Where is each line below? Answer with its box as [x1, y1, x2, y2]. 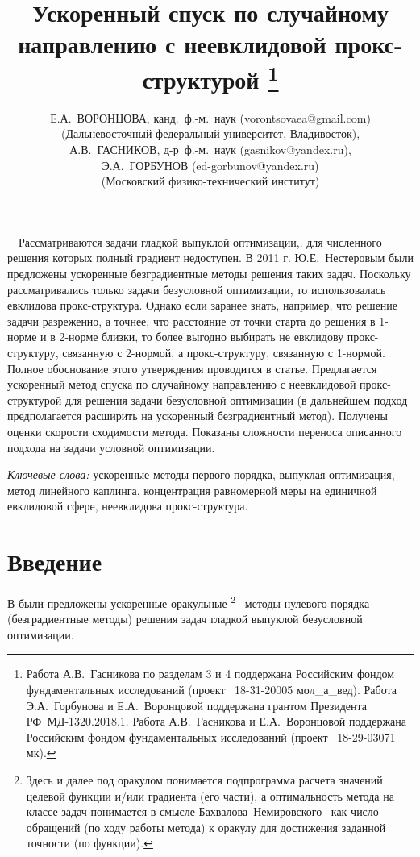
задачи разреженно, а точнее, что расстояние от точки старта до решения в [7, 312, 376, 329]
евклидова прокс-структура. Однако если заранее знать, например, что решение [7, 297, 398, 314]
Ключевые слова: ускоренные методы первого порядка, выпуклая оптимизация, [7, 466, 395, 483]
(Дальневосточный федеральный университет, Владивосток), [60, 125, 360, 142]
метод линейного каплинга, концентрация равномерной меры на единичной [7, 481, 377, 498]
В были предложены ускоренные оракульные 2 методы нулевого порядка [7, 593, 370, 611]
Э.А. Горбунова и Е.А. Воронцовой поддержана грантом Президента [26, 697, 368, 713]
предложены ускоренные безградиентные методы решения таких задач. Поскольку [7, 264, 411, 281]
